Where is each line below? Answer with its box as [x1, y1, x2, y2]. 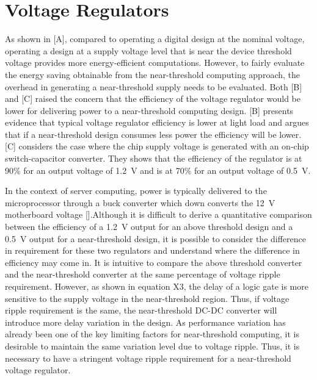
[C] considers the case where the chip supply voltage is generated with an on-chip [5, 140, 309, 152]
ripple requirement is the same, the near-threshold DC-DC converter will [5, 304, 277, 317]
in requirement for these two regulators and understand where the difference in [5, 244, 300, 257]
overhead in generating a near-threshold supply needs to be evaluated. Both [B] [5, 80, 302, 93]
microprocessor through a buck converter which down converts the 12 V [5, 196, 275, 209]
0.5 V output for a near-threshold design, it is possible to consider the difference [5, 232, 306, 245]
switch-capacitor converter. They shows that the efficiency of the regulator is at [5, 152, 302, 165]
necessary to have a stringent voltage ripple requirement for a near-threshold [5, 351, 291, 364]
